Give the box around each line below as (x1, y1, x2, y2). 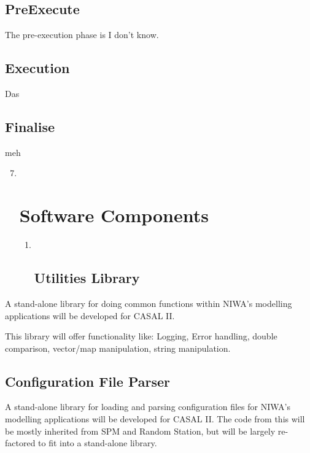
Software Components (19, 203, 209, 228)
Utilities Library (34, 268, 140, 287)
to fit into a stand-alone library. (38, 436, 157, 449)
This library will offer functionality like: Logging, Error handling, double (5, 330, 277, 343)
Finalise (5, 117, 55, 136)
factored (5, 436, 36, 449)
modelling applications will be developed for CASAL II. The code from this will (5, 412, 305, 425)
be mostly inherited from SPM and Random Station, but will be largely (5, 424, 276, 437)
